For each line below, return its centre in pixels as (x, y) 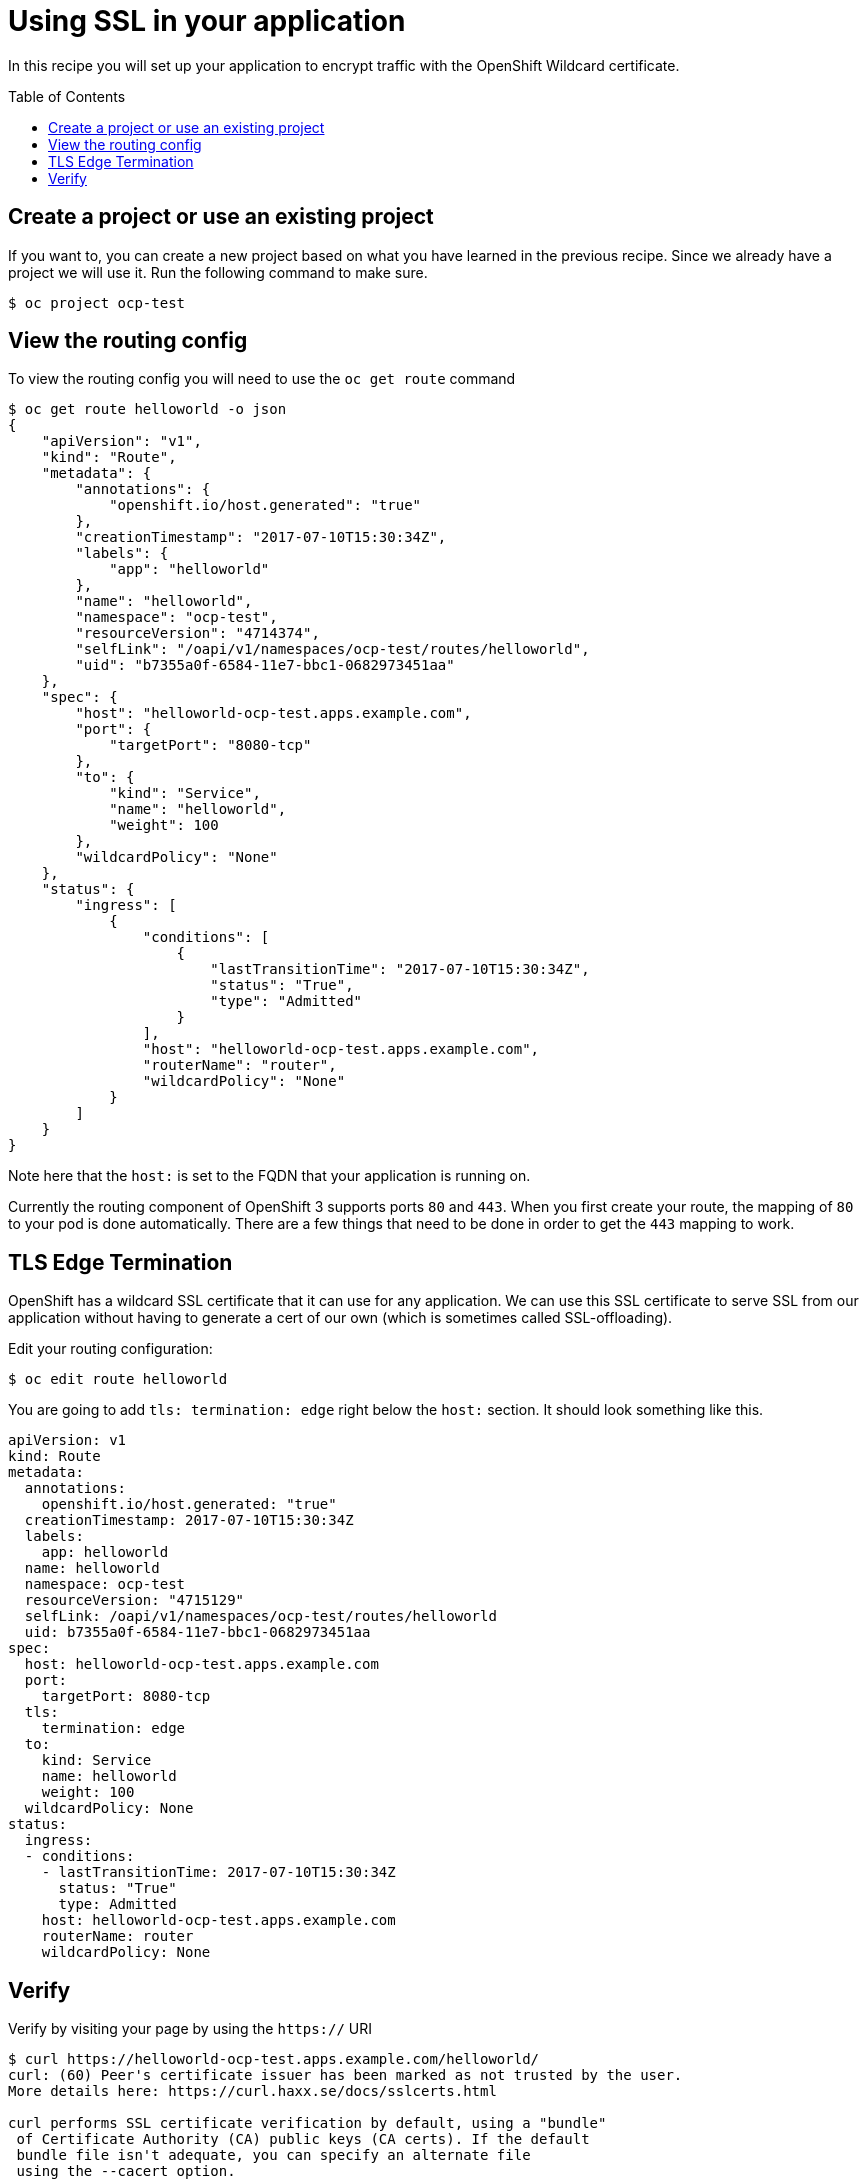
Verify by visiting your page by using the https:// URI (190, 2029)
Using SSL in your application (207, 21)
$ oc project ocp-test (97, 302)
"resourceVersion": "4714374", (197, 633)
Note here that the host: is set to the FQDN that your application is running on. (269, 1176)
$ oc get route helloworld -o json (147, 409)
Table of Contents (67, 96)
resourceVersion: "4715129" (134, 1600)
